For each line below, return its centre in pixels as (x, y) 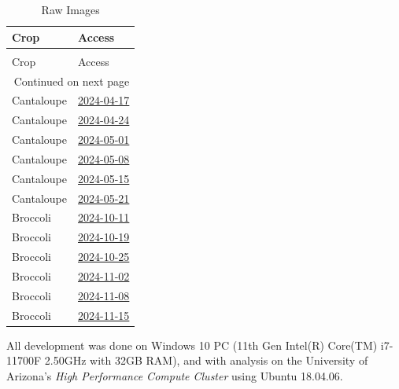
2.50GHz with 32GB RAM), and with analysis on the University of (206, 360)
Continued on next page (72, 81)
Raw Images (70, 9)
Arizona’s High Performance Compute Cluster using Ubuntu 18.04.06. (175, 375)
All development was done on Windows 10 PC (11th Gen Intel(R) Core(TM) (192, 345)
